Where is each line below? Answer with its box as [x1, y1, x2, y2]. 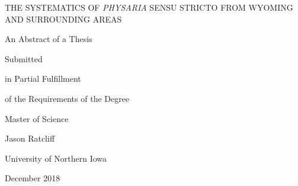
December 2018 [5, 172, 60, 184]
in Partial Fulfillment [5, 72, 81, 85]
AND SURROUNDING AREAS [5, 12, 122, 25]
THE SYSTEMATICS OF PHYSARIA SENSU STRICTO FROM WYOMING [5, 1, 293, 13]
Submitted [5, 52, 43, 65]
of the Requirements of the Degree [5, 92, 130, 104]
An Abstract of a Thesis [5, 33, 92, 45]
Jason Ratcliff [5, 132, 55, 145]
